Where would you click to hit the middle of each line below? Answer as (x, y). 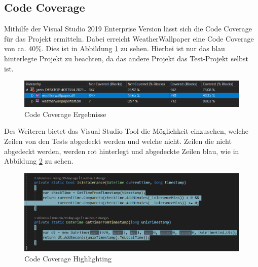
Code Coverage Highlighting (68, 258)
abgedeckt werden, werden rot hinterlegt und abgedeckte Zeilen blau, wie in (122, 151)
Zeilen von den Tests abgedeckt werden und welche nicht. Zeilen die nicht (118, 141)
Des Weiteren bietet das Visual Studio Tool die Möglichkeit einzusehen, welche (126, 131)
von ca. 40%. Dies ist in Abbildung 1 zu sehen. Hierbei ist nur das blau (115, 48)
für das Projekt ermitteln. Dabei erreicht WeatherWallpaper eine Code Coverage (129, 38)
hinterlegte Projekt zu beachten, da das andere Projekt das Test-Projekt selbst (126, 58)
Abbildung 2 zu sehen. (39, 161)
